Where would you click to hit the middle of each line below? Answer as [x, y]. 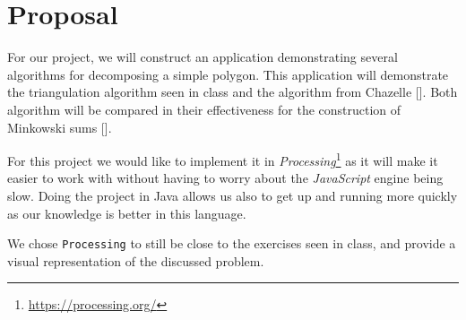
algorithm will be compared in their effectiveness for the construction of [204, 109]
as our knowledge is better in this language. [127, 213]
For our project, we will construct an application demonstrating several [203, 57]
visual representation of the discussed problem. [136, 260]
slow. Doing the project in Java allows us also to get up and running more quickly [233, 195]
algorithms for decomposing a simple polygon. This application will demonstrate [228, 74]
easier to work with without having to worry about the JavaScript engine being [225, 178]
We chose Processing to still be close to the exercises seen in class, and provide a [232, 243]
